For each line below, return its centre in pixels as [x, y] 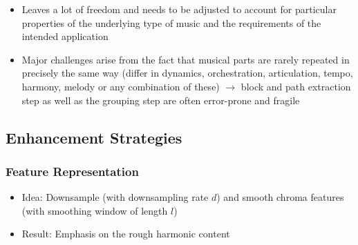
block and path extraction [296, 86]
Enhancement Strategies [94, 137]
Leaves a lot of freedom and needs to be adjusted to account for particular [179, 9]
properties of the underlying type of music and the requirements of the [171, 22]
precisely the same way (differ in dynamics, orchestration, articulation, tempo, [187, 73]
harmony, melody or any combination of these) [121, 86]
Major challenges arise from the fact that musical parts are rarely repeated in [186, 59]
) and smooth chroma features [280, 197]
